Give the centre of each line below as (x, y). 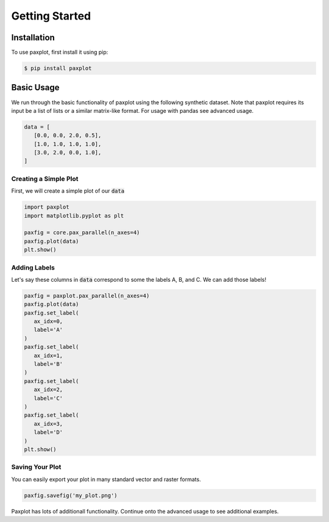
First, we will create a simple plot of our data (68, 191)
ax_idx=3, (48, 424)
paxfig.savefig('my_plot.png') (71, 495)
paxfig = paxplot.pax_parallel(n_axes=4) (87, 295)
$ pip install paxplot (58, 68)
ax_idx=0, (48, 321)
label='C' (48, 398)
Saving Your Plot (36, 467)
